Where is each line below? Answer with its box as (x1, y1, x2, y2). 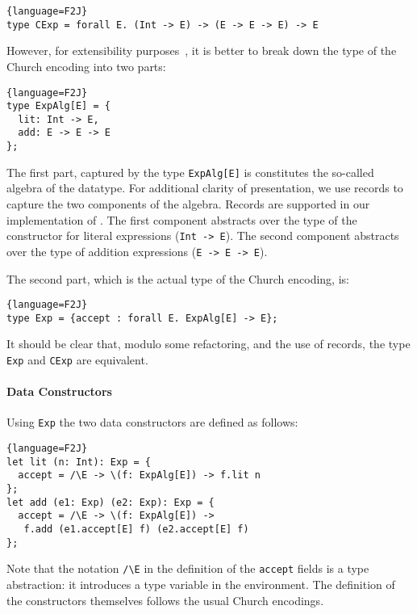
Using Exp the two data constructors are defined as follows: (6, 414, 298, 431)
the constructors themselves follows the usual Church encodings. (6, 591, 324, 608)
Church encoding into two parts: (6, 57, 166, 74)
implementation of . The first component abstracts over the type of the (6, 211, 357, 228)
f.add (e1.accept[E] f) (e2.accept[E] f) (23, 524, 249, 536)
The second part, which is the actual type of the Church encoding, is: (6, 270, 349, 287)
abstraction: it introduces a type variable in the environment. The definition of (6, 576, 395, 593)
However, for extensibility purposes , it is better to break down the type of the (6, 42, 397, 59)
